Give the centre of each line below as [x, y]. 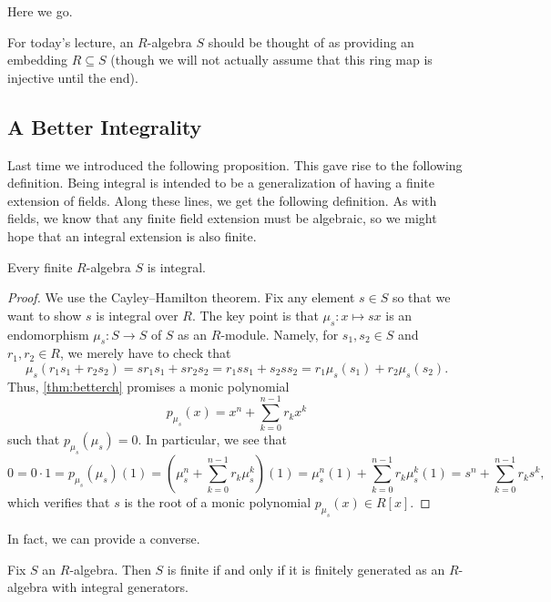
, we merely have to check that [146, 353]
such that [34, 439]
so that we [421, 297]
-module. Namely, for [280, 334]
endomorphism [48, 334]
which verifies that [59, 502]
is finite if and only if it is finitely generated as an [306, 569]
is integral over [137, 315]
